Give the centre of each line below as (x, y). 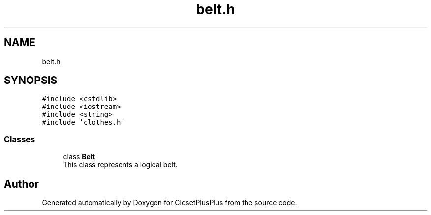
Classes (20, 139)
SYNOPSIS (31, 81)
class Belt (79, 157)
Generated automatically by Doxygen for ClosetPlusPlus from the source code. (169, 203)
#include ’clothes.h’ (83, 122)
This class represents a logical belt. (120, 165)
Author (21, 184)
